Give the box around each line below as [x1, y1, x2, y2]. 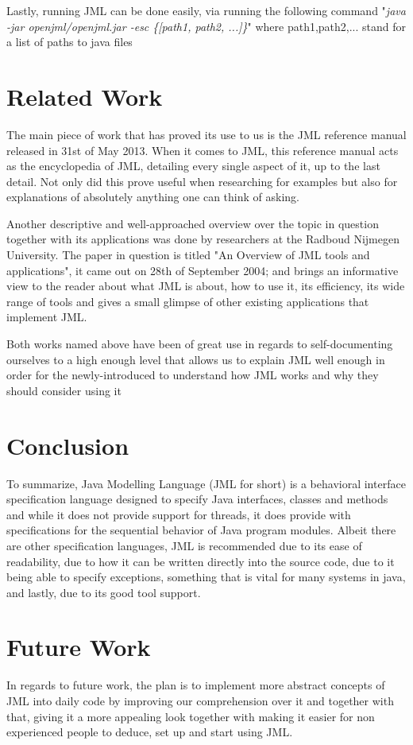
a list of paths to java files [6, 33, 133, 50]
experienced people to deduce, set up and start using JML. [6, 724, 293, 740]
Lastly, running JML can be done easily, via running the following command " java [6, 2, 406, 18]
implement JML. [6, 308, 87, 325]
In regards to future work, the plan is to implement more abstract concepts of [6, 677, 385, 693]
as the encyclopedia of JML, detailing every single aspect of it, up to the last [6, 157, 380, 174]
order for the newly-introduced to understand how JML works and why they [6, 367, 379, 383]
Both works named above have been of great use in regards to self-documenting [6, 336, 393, 352]
